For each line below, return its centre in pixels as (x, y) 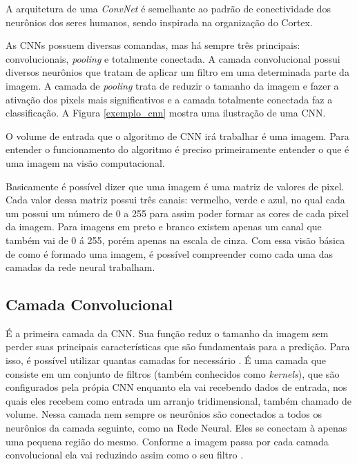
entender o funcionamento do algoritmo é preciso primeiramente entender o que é (177, 149)
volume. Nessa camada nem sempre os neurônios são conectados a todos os (164, 414)
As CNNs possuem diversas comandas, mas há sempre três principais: (153, 45)
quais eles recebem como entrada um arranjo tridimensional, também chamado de (178, 400)
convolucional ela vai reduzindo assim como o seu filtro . (125, 455)
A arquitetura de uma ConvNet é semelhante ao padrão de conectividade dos (168, 8)
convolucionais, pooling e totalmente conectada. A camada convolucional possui (173, 58)
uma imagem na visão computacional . (85, 162)
